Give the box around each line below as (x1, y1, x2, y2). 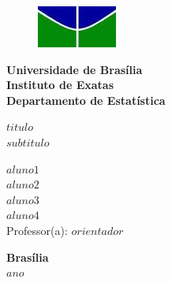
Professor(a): (6, 222, 68, 238)
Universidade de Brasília (6, 61, 143, 77)
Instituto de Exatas (6, 76, 114, 93)
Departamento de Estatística (6, 91, 166, 108)
